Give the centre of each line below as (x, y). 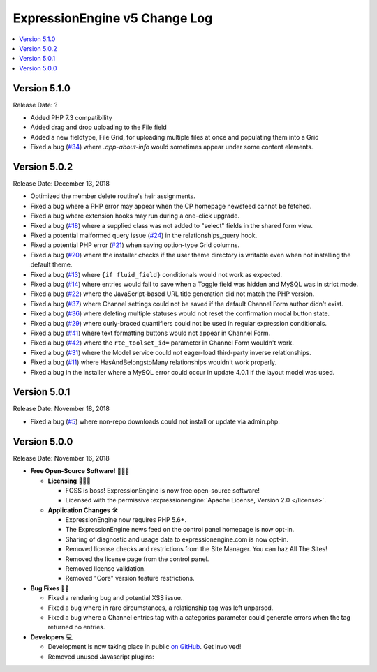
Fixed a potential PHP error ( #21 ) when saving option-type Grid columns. (135, 245)
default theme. (51, 264)
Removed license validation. (105, 569)
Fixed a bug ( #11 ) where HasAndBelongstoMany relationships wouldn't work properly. (154, 362)
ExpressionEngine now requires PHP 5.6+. (126, 520)
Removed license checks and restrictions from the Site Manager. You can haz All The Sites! (197, 549)
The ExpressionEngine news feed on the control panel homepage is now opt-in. (180, 530)
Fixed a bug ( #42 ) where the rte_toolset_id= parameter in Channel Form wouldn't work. (162, 343)
